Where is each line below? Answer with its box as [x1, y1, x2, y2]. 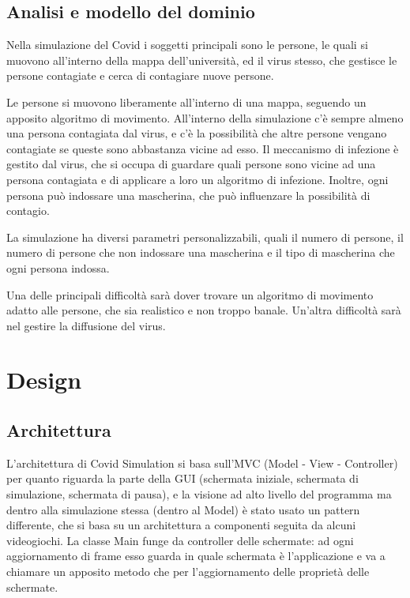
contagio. [6, 202, 50, 219]
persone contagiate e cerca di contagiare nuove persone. [6, 67, 274, 84]
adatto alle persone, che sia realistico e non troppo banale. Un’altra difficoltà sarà [6, 302, 401, 318]
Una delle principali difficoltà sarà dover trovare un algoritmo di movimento [6, 286, 374, 303]
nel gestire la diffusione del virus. [6, 317, 166, 333]
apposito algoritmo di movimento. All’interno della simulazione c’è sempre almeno [6, 109, 404, 126]
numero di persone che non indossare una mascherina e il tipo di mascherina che [6, 244, 395, 261]
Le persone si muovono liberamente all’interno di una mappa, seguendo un [6, 93, 367, 110]
